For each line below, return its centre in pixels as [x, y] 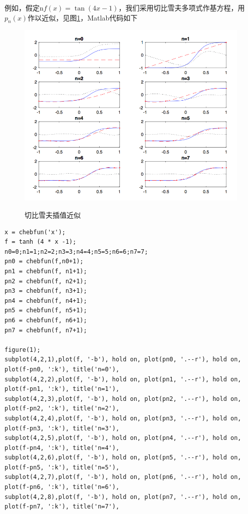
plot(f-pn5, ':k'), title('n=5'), [62, 467]
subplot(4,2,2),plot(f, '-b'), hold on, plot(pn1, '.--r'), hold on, [123, 379]
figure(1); [23, 350]
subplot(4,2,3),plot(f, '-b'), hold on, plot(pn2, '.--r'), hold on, [123, 399]
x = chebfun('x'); [35, 232]
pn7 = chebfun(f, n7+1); [46, 330]
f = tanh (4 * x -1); [41, 242]
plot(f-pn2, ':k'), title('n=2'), [62, 409]
